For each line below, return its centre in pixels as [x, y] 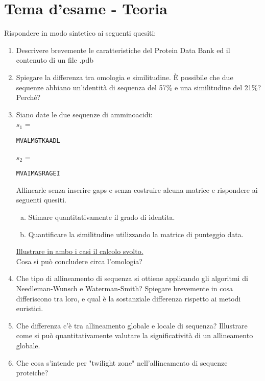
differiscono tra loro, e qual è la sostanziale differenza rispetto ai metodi [128, 298]
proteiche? [32, 373]
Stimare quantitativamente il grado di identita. [102, 217]
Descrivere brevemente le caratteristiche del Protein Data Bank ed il [123, 50]
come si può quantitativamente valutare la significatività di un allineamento [135, 335]
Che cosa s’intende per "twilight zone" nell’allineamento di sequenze [122, 362]
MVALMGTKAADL [38, 141]
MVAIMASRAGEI [38, 174]
